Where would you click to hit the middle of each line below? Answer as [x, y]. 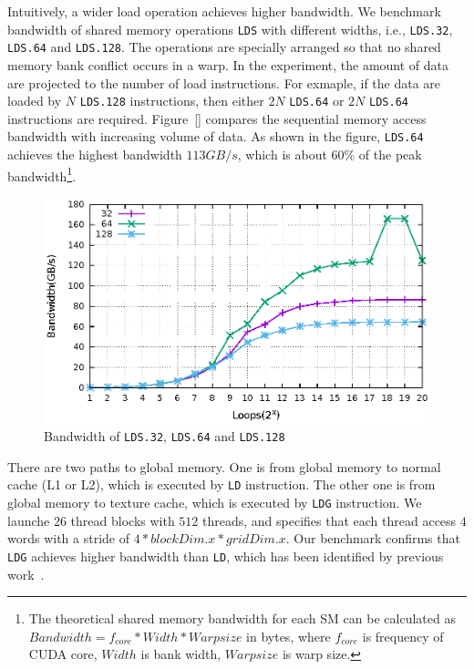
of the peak [390, 154]
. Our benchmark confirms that [373, 538]
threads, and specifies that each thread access [330, 520]
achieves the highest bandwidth [95, 154]
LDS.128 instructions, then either [172, 101]
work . [26, 574]
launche [29, 520]
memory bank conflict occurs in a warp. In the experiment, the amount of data [228, 64]
